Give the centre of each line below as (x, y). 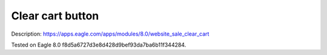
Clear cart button (55, 16)
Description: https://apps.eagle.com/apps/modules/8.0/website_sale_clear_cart (110, 34)
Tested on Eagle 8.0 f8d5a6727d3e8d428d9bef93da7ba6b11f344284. (99, 45)
